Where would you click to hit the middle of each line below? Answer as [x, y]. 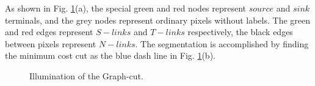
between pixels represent [51, 43]
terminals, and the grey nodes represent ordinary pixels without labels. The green [158, 20]
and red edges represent [49, 32]
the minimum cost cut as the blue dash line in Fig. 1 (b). [110, 55]
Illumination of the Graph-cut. [86, 75]
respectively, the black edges [240, 32]
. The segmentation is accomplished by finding [222, 43]
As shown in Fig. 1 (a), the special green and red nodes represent [126, 8]
